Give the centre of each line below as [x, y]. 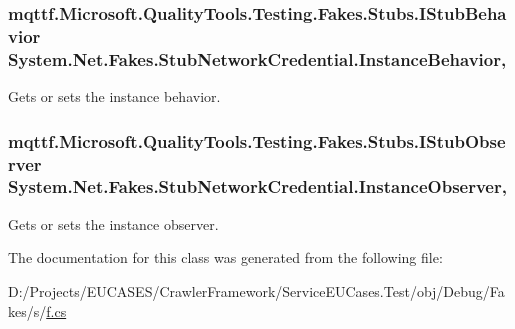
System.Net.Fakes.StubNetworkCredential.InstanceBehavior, [257, 58]
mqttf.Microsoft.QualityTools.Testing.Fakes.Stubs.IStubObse [257, 140]
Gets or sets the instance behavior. [114, 96]
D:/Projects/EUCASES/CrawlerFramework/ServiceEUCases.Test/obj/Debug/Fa [256, 290]
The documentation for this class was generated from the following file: [225, 257]
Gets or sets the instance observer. [113, 223]
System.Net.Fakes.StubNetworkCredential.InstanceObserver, [257, 186]
